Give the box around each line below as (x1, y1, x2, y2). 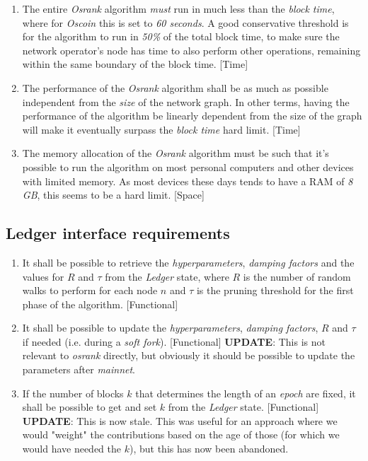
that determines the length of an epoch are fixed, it (135, 385, 356, 400)
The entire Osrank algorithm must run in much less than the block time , (22, 1, 335, 16)
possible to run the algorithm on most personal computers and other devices (22, 159, 354, 174)
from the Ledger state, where (105, 269, 229, 284)
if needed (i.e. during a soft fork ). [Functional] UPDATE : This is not (22, 334, 326, 349)
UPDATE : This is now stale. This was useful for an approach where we (22, 413, 338, 428)
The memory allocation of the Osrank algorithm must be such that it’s (22, 146, 329, 161)
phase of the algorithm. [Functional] (22, 296, 178, 311)
